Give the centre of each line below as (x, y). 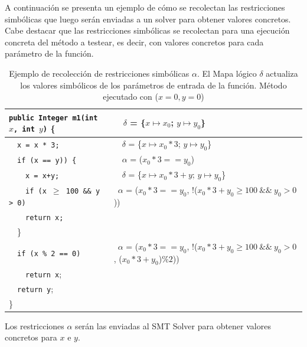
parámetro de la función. (49, 53)
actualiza (282, 73)
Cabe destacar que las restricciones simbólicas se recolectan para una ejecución (147, 30)
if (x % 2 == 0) (49, 253)
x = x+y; (43, 176)
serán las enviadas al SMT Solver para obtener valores (173, 325)
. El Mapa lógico (227, 73)
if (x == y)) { (47, 160)
